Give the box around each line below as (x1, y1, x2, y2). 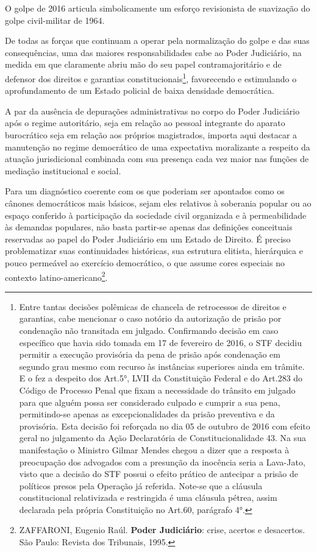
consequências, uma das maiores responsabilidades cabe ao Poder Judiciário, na (5, 46, 302, 58)
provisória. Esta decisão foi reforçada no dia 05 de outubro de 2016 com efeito (19, 419, 310, 432)
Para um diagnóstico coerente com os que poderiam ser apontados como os (5, 185, 285, 197)
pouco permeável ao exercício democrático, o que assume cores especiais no (5, 256, 285, 269)
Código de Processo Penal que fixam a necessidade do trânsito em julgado (19, 383, 296, 396)
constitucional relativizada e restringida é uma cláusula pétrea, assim (19, 491, 277, 504)
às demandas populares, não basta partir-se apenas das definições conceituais (5, 221, 293, 233)
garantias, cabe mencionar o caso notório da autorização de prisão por (19, 312, 282, 325)
